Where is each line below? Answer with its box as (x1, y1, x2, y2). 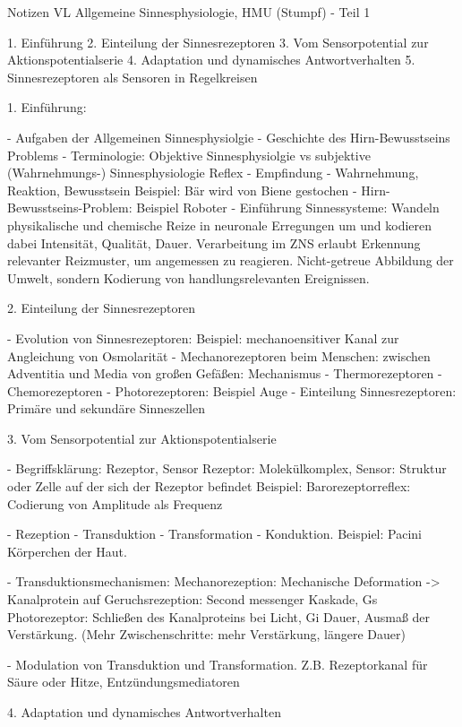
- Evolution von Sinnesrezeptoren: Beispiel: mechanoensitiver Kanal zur (7, 328, 399, 347)
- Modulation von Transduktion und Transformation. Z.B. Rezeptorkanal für (7, 654, 428, 673)
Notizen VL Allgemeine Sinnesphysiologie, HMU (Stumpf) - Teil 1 (7, 3, 371, 21)
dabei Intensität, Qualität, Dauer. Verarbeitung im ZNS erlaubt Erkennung (7, 233, 421, 252)
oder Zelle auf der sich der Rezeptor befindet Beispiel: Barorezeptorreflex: (7, 477, 411, 496)
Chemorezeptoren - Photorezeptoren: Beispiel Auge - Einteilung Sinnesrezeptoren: (7, 381, 457, 400)
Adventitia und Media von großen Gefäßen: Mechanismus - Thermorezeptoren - (7, 364, 442, 383)
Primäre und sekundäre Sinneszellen (7, 399, 205, 418)
